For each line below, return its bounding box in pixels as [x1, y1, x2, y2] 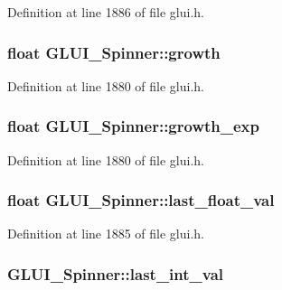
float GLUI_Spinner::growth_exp [7, 115, 259, 137]
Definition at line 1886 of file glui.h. [7, 3, 205, 21]
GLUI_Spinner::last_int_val [7, 262, 224, 285]
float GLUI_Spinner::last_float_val [7, 189, 275, 211]
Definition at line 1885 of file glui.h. [7, 224, 205, 243]
